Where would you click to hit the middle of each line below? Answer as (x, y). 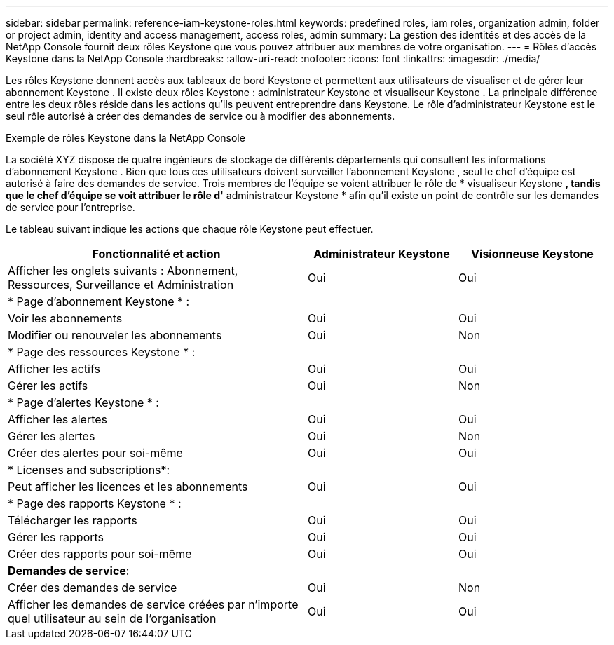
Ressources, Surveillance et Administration (121, 285)
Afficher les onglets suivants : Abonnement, (123, 271)
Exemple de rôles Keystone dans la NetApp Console (125, 138)
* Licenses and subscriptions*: (89, 470)
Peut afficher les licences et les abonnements (128, 487)
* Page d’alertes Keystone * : (83, 402)
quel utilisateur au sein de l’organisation (112, 618)
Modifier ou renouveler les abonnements (115, 335)
